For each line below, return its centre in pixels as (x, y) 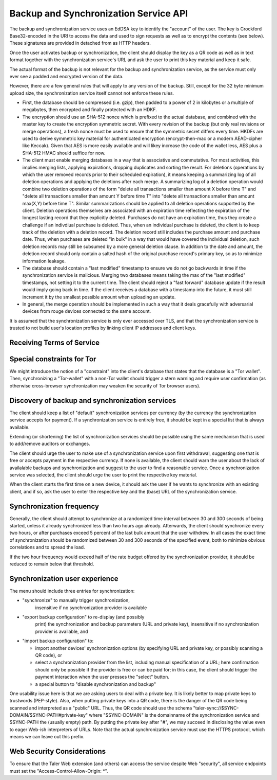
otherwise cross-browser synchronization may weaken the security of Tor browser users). (105, 385)
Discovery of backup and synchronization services (93, 401)
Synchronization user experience (64, 579)
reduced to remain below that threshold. (52, 564)
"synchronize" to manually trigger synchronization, (76, 600)
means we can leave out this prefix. (47, 737)
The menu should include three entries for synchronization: (72, 591)
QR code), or (49, 655)
